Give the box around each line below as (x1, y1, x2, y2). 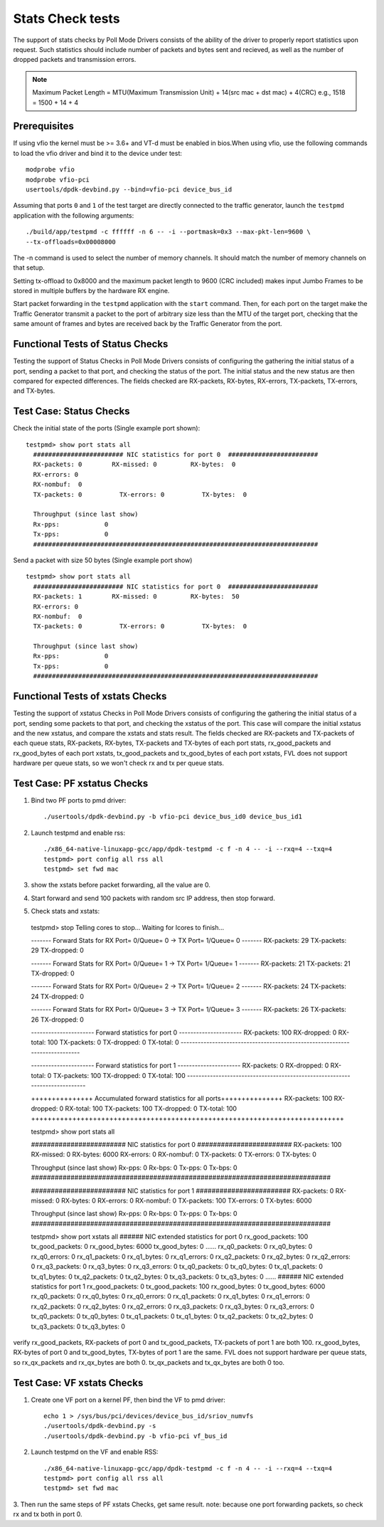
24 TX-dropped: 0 (31, 992, 85, 1000)
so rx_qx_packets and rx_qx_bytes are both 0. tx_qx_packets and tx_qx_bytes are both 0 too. (13, 1358, 284, 1366)
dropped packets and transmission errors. (13, 56, 137, 64)
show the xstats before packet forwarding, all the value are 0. (31, 881, 211, 889)
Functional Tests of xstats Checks (13, 690, 167, 702)
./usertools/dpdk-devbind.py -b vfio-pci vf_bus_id (43, 1432, 228, 1440)
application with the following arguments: (13, 211, 134, 220)
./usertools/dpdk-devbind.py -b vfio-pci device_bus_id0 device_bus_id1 (43, 813, 302, 821)
